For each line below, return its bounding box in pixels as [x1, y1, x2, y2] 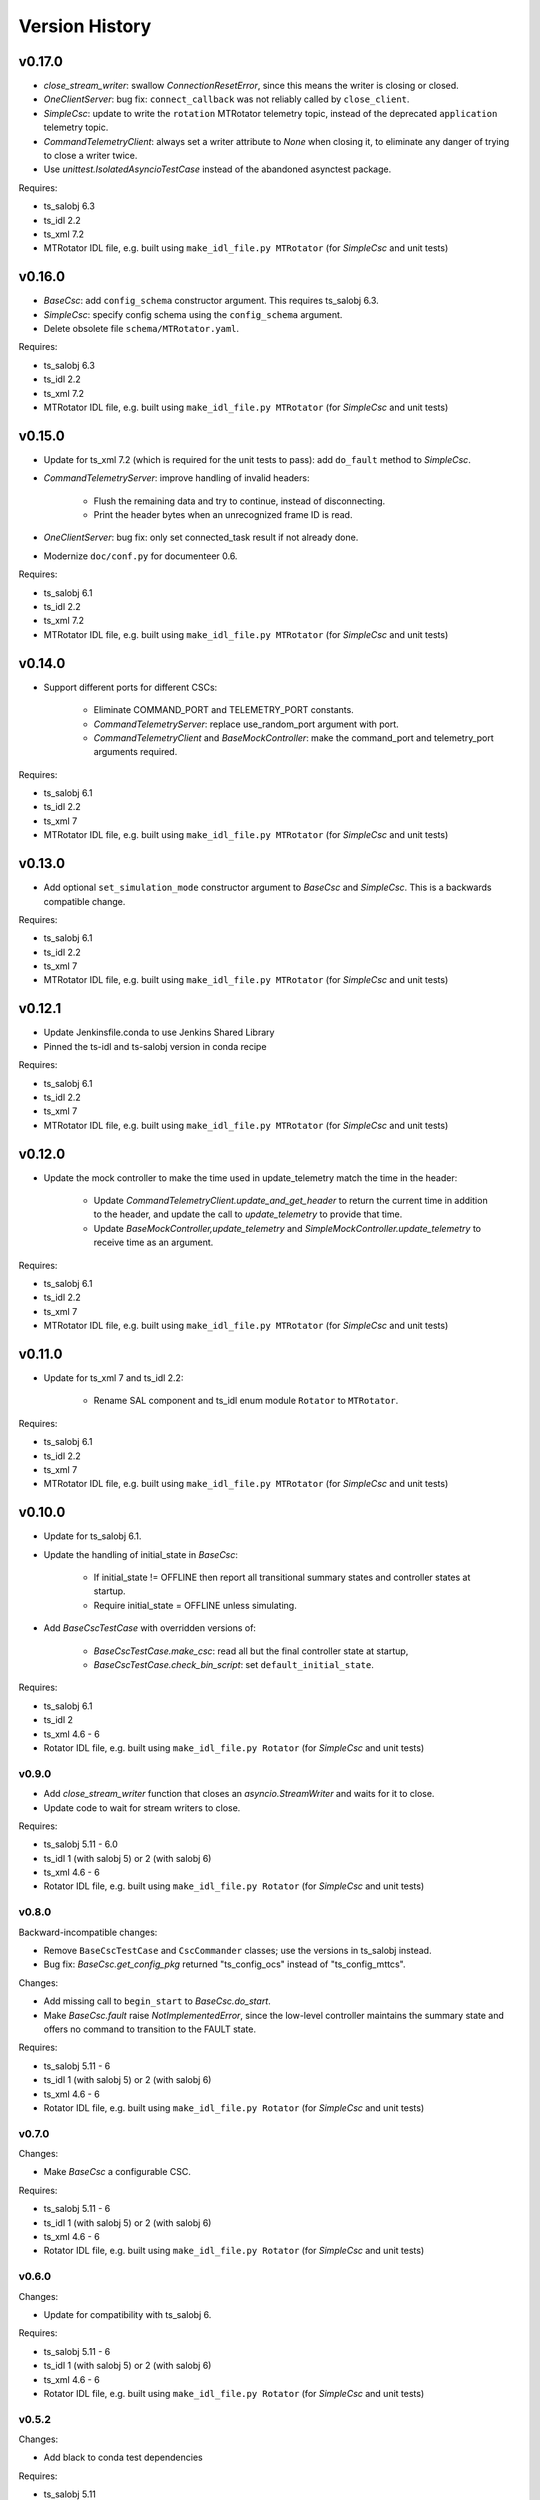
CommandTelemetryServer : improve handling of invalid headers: [43, 472, 310, 484]
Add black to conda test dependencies [43, 2451, 204, 2464]
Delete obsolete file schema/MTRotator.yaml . [43, 323, 240, 335]
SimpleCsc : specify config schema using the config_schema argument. [43, 308, 343, 320]
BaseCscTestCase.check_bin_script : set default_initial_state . [93, 1659, 374, 1671]
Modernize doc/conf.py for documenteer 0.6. [43, 550, 238, 562]
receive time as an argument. [93, 1236, 214, 1249]
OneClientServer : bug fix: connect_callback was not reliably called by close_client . [43, 93, 410, 105]
